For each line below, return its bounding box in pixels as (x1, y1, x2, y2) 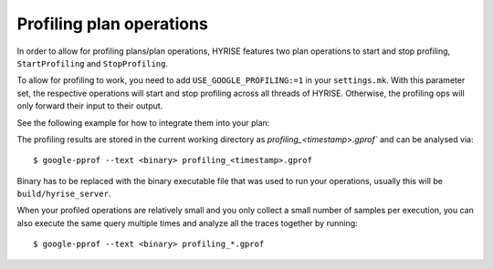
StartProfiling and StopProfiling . (16, 57, 169, 68)
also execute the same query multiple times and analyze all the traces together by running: (16, 217, 358, 228)
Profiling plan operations (16, 14, 209, 34)
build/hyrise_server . (16, 188, 111, 200)
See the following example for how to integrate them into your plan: (16, 117, 270, 128)
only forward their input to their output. (16, 100, 163, 111)
